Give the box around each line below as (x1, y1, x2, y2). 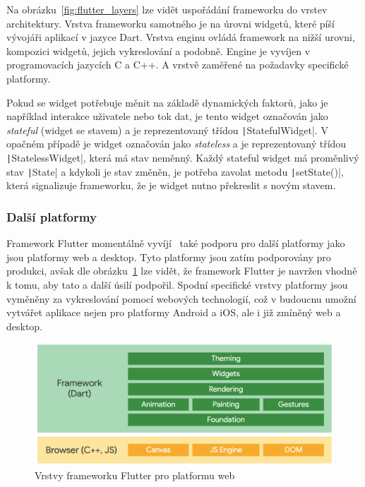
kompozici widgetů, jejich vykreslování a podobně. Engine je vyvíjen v (6, 43, 311, 58)
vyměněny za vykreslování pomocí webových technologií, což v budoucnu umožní (6, 291, 357, 306)
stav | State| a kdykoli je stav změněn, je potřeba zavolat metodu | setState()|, (6, 164, 344, 179)
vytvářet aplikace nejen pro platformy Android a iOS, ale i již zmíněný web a (6, 305, 341, 320)
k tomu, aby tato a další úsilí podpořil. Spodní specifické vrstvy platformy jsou (6, 277, 348, 291)
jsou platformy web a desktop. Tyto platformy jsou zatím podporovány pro (6, 249, 331, 264)
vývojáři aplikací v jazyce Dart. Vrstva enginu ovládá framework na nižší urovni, (6, 30, 355, 44)
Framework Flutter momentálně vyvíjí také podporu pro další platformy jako (6, 236, 345, 251)
